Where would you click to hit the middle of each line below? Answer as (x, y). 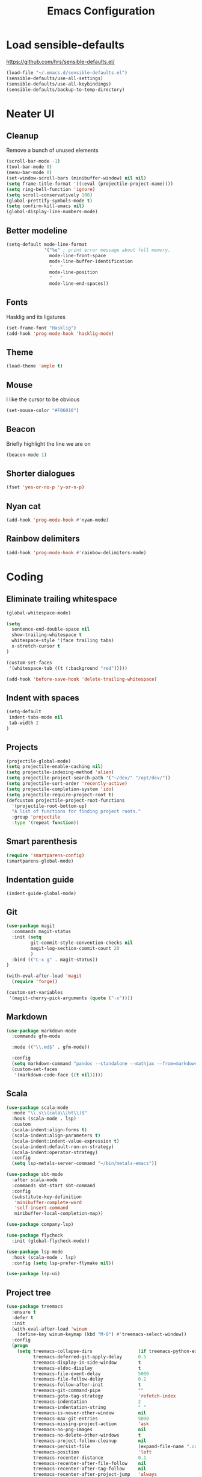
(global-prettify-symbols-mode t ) (50, 201)
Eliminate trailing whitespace (62, 599)
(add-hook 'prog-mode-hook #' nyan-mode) (58, 520)
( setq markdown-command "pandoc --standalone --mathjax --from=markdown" (106, 1064)
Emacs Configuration (101, 11)
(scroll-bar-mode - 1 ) (33, 161)
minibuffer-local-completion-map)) (59, 1214)
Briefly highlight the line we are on (49, 443)
